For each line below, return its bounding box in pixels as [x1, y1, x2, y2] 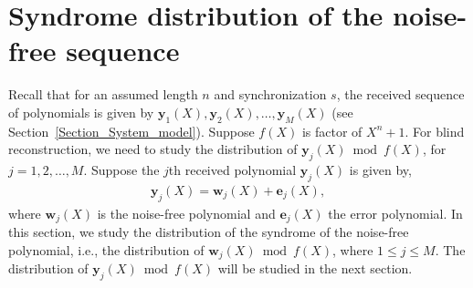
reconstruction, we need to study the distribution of [8, 139, 298, 159]
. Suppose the [83, 160, 160, 180]
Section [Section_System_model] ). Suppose [8, 121, 255, 140]
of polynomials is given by [8, 102, 154, 121]
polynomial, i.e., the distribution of [8, 240, 205, 259]
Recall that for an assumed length [8, 85, 198, 104]
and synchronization [214, 85, 327, 104]
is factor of [301, 121, 363, 140]
